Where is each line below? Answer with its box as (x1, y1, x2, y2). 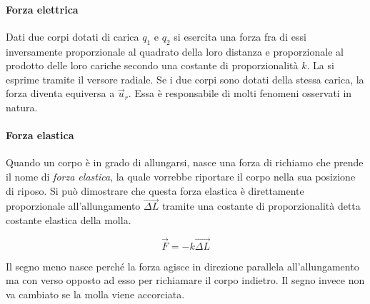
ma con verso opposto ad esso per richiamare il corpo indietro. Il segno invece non (6, 273, 365, 288)
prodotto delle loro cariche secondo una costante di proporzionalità (6, 58, 299, 73)
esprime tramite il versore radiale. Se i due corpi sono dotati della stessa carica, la (6, 71, 364, 86)
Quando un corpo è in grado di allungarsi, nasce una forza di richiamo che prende (6, 155, 364, 170)
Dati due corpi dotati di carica (6, 29, 139, 44)
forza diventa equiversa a (6, 86, 115, 101)
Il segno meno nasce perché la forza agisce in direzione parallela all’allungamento (6, 258, 359, 273)
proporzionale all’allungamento (6, 198, 141, 213)
